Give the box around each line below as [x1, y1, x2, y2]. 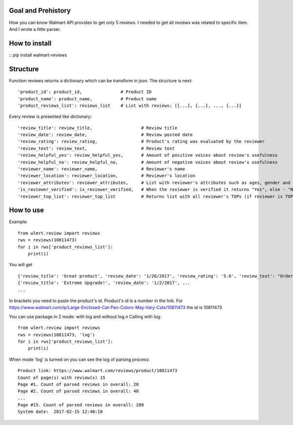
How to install [9, 39, 52, 47]
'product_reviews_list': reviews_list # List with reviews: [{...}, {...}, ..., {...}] [18, 103, 242, 108]
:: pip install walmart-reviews [9, 52, 67, 58]
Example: [9, 219, 28, 225]
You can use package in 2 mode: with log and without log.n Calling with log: [9, 313, 162, 319]
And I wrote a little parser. [9, 26, 61, 32]
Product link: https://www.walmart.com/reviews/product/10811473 [18, 368, 178, 374]
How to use [9, 206, 44, 214]
